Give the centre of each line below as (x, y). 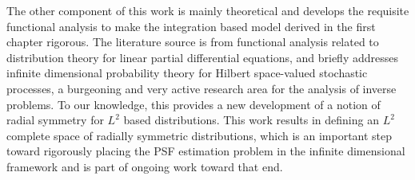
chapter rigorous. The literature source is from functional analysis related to (193, 42)
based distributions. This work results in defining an (251, 120)
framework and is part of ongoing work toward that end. (145, 166)
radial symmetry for (55, 120)
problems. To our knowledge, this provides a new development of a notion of (194, 104)
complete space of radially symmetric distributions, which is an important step (200, 135)
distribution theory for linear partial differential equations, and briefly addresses (202, 57)
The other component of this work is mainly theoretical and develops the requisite (208, 10)
